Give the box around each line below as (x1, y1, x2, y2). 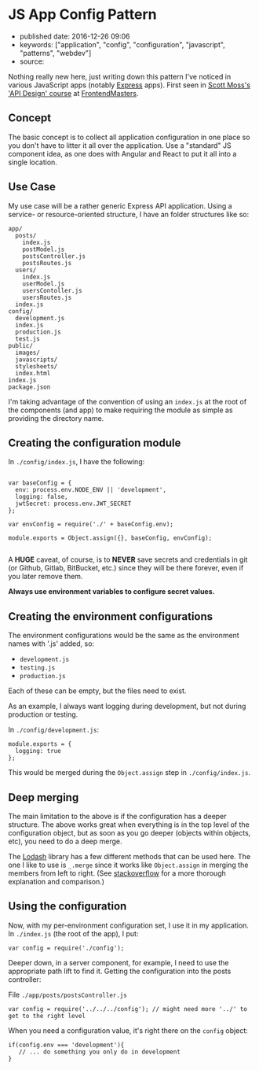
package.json (8, 383, 51, 391)
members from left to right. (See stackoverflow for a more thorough (8, 869, 226, 878)
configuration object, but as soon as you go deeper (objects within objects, (8, 828, 251, 837)
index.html (15, 369, 51, 377)
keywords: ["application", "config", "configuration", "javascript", (19, 39, 225, 49)
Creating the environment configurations (8, 610, 213, 623)
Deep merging (8, 791, 79, 804)
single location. (8, 157, 57, 167)
